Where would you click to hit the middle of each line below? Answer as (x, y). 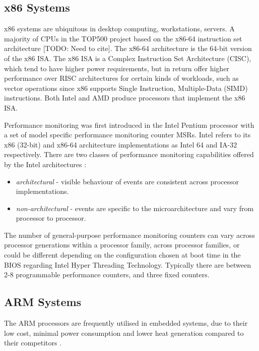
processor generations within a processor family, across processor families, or (122, 245)
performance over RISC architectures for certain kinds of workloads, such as (121, 78)
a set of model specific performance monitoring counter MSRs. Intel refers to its (127, 135)
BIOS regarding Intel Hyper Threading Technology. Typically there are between (128, 264)
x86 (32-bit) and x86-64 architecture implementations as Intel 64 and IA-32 (121, 144)
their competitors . (33, 343)
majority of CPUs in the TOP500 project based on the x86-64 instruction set (123, 38)
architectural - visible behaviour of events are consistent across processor (127, 181)
